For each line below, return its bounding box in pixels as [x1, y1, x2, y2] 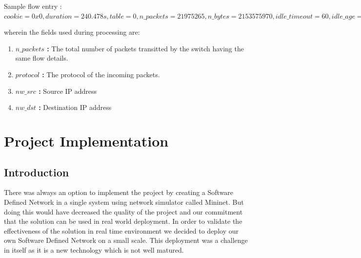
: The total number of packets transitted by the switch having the [47, 43, 244, 53]
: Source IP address [39, 86, 97, 96]
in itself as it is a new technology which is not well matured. [4, 244, 184, 255]
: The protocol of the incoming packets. [42, 69, 160, 79]
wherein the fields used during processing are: [4, 27, 140, 37]
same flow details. [15, 53, 68, 63]
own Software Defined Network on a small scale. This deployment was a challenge [4, 235, 248, 245]
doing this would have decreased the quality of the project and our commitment [4, 206, 243, 216]
